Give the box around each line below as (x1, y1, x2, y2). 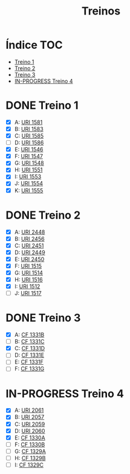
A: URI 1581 (14, 118, 43, 126)
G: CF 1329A (14, 447, 46, 455)
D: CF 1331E (14, 351, 45, 359)
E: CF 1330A (14, 434, 46, 441)
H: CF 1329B (14, 454, 46, 461)
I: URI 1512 (14, 283, 41, 290)
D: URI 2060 (14, 427, 45, 434)
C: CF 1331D (14, 345, 45, 352)
